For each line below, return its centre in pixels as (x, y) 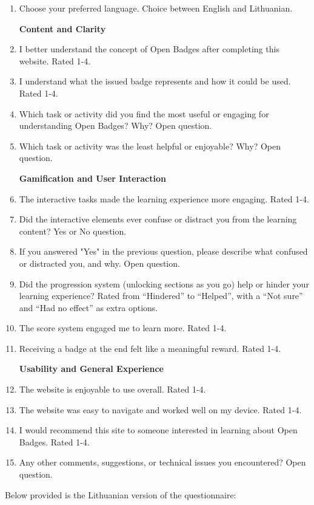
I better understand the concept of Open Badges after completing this (149, 49)
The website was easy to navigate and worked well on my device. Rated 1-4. (160, 409)
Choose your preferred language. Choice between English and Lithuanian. (156, 8)
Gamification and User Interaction (92, 178)
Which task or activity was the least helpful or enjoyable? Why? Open (150, 146)
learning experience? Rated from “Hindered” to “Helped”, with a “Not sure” (161, 296)
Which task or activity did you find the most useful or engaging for (144, 113)
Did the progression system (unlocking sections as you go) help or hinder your (164, 283)
